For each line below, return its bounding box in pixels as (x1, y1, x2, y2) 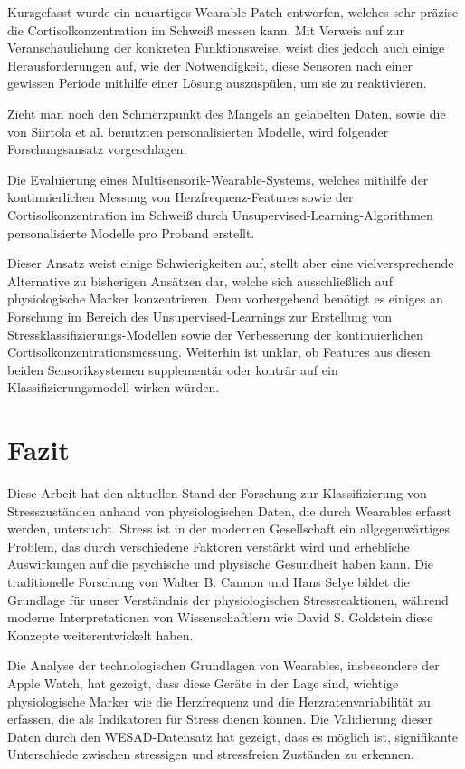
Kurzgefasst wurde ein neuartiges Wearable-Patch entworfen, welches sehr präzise (7, 3, 459, 21)
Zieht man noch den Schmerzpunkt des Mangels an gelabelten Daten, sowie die (7, 103, 446, 122)
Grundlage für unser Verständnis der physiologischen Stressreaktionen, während (7, 590, 449, 609)
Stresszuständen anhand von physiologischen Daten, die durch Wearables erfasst (7, 501, 451, 520)
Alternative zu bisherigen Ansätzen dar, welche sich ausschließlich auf (7, 271, 393, 290)
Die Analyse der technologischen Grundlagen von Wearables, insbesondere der (7, 656, 440, 675)
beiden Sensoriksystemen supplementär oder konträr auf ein (7, 360, 338, 379)
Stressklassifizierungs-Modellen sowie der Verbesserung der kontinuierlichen (7, 324, 423, 343)
